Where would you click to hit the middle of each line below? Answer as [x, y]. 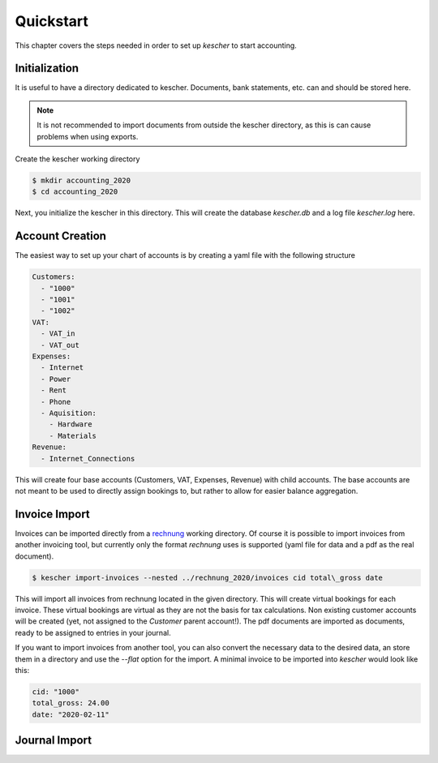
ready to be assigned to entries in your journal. [93, 632]
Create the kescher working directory [77, 159]
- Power [56, 379]
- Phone [56, 402]
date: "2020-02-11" [71, 714]
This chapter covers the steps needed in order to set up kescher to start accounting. [156, 45]
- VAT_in [58, 334]
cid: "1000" [56, 692]
